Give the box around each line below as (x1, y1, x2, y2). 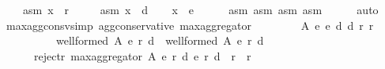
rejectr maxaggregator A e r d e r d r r (33, 47, 251, 64)
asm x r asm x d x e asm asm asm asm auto (22, 2, 379, 17)
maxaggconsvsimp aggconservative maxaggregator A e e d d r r (6, 16, 374, 33)
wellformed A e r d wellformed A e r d (55, 32, 264, 49)
